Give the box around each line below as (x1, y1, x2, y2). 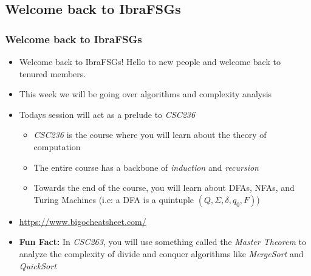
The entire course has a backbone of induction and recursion (33, 160, 259, 173)
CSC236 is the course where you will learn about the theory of (33, 128, 267, 141)
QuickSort (19, 259, 56, 272)
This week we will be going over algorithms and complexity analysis (19, 88, 272, 100)
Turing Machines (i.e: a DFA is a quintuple (33, 193, 194, 205)
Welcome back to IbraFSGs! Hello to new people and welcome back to (19, 55, 281, 67)
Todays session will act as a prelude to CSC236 (19, 108, 196, 120)
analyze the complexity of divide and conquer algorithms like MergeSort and (19, 247, 304, 260)
